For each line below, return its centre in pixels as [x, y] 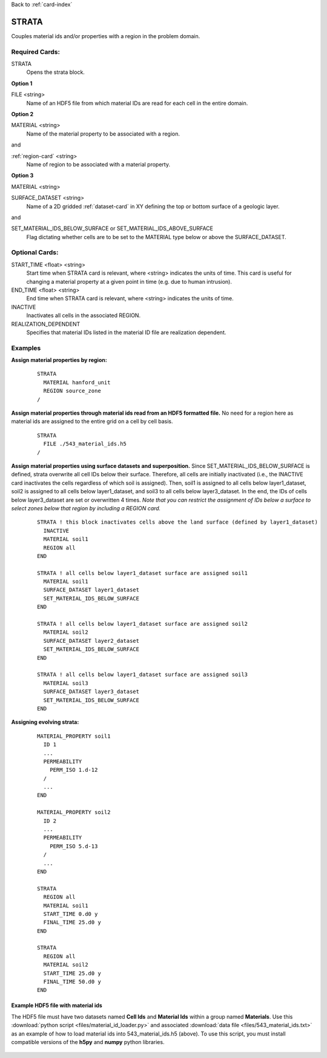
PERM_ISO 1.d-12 [74, 770]
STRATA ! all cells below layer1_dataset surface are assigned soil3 [143, 675]
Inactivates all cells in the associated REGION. [84, 315]
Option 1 [22, 83]
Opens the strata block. [55, 72]
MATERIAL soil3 [66, 683]
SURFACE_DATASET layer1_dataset [91, 590]
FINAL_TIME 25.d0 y [72, 922]
